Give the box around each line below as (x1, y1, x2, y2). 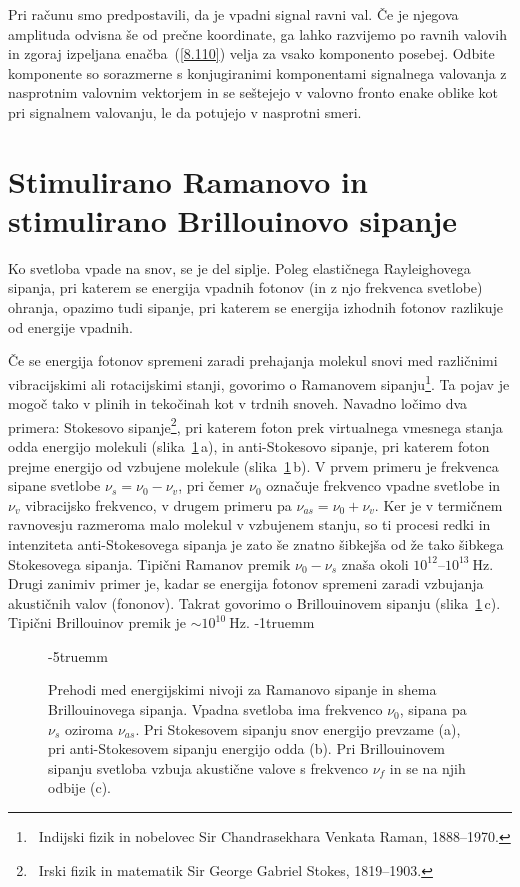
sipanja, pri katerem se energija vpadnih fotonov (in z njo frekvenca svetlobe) (8, 277, 483, 298)
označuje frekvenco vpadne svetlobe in (266, 475, 501, 496)
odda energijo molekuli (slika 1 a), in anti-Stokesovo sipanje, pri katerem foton (8, 435, 490, 456)
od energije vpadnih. (8, 316, 133, 337)
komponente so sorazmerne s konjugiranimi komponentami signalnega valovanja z (8, 62, 507, 83)
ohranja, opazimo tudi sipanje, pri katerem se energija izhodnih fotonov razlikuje (8, 297, 504, 318)
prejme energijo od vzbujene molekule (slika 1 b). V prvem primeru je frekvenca (8, 455, 499, 476)
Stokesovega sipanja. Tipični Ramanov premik (8, 553, 291, 574)
